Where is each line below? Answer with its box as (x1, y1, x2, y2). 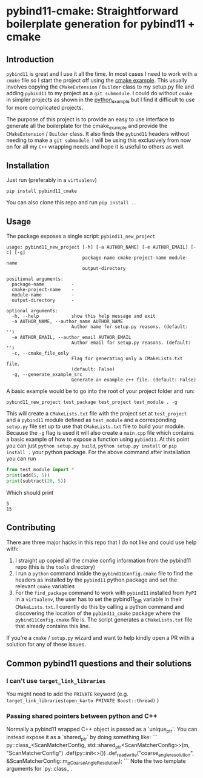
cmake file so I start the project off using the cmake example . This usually (6, 77, 187, 84)
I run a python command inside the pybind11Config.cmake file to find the (15, 569, 193, 577)
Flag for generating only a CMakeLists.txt (71, 356, 183, 362)
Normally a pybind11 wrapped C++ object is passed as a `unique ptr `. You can (6, 726, 198, 734)
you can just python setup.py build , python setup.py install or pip (6, 442, 178, 449)
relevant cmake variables (15, 582, 75, 589)
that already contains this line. (15, 623, 90, 630)
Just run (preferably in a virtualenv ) (6, 176, 97, 184)
